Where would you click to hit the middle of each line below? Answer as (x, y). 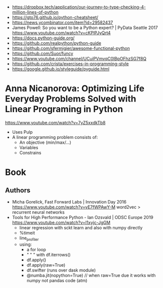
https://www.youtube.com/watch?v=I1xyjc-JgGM (61, 222)
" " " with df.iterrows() (49, 254)
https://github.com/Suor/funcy (43, 53)
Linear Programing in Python (64, 109)
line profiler (29, 238)
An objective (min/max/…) (45, 142)
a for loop (36, 249)
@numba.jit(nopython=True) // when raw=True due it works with (91, 275)
